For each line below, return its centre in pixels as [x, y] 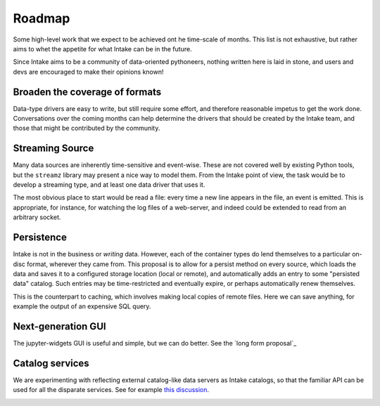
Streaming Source [53, 149]
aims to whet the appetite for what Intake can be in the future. [103, 48]
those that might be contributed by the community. [87, 128]
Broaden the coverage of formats [87, 92]
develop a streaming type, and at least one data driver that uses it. [109, 185]
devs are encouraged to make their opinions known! [89, 72]
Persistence [40, 238]
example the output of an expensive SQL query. [82, 306]
